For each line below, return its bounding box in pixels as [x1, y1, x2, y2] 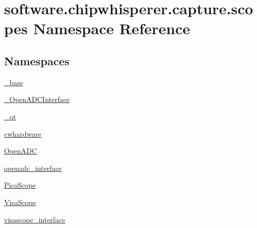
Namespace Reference [33, 18, 190, 39]
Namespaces [4, 53, 69, 68]
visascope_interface [4, 214, 65, 224]
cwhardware [4, 128, 41, 139]
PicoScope [4, 180, 36, 190]
